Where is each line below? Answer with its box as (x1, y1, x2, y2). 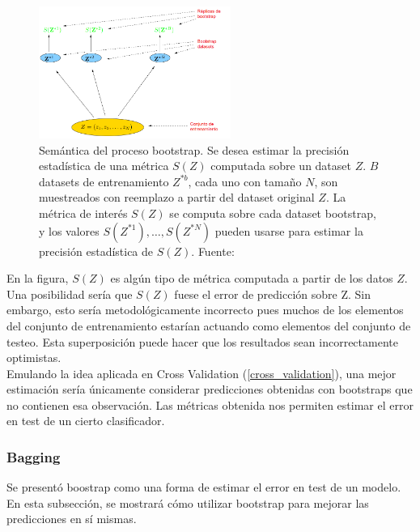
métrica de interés (39, 204, 128, 221)
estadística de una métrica (39, 157, 169, 174)
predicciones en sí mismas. (6, 510, 137, 527)
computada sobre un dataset (210, 157, 351, 174)
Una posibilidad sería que (6, 285, 133, 302)
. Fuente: (191, 242, 235, 259)
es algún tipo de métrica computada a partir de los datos (110, 270, 393, 287)
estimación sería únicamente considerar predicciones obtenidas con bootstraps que (6, 381, 413, 398)
